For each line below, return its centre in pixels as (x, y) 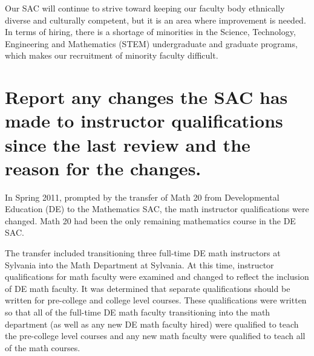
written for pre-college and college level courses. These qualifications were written (156, 300)
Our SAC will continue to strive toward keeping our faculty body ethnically (145, 8)
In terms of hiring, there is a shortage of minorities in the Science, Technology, (150, 32)
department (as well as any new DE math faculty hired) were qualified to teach (152, 324)
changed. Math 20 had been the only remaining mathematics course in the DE (150, 220)
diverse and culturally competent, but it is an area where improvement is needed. (155, 20)
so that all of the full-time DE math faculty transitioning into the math (138, 312)
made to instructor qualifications (144, 121)
